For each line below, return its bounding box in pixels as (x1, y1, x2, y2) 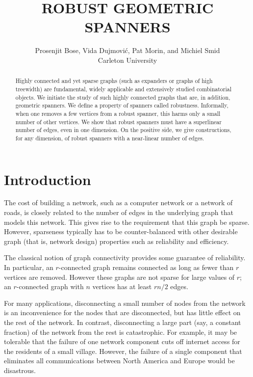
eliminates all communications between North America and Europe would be (4, 355, 235, 366)
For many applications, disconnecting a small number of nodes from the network (4, 297, 246, 308)
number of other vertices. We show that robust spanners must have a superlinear (15, 117, 222, 126)
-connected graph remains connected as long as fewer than (58, 262, 234, 272)
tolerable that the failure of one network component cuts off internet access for (4, 336, 240, 347)
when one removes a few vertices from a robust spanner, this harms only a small (15, 109, 221, 117)
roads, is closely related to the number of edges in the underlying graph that (4, 207, 233, 217)
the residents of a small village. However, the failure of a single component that (4, 346, 242, 356)
